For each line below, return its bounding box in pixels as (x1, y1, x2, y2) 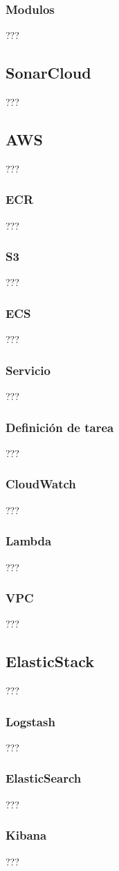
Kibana (6, 826, 47, 844)
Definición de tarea (6, 418, 114, 435)
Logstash (6, 712, 55, 730)
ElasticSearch (6, 769, 82, 787)
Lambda (6, 532, 52, 550)
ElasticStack (6, 650, 95, 672)
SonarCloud (6, 62, 91, 83)
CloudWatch (6, 475, 76, 493)
